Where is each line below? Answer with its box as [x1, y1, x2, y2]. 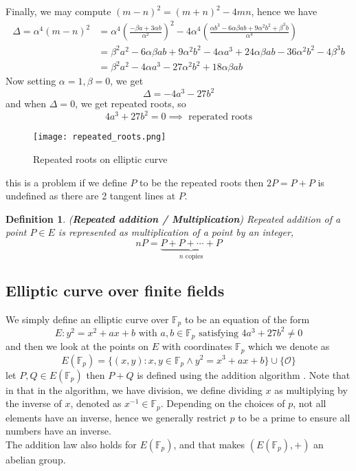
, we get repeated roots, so [75, 96, 186, 111]
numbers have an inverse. [5, 424, 111, 438]
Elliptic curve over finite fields [5, 279, 225, 300]
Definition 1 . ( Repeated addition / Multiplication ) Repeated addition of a [5, 211, 341, 226]
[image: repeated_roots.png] [33, 132, 166, 142]
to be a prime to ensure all [238, 410, 351, 424]
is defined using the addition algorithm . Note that [137, 367, 351, 382]
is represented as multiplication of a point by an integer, [58, 225, 294, 239]
